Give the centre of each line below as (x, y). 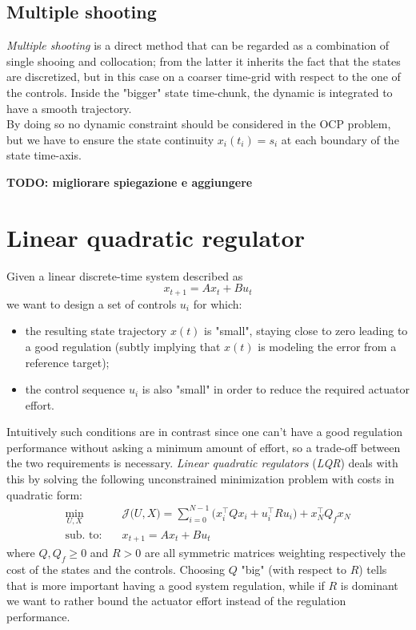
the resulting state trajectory (96, 331)
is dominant (369, 585)
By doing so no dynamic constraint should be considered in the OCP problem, (199, 124)
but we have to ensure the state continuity (110, 139)
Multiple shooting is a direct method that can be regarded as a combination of (198, 45)
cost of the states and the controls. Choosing (116, 569)
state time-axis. (44, 155)
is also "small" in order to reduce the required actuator (276, 389)
